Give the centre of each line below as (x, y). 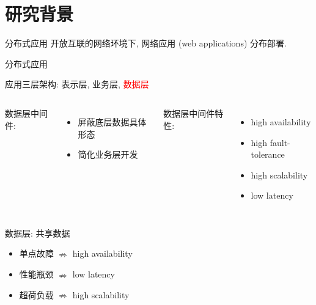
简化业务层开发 (108, 154)
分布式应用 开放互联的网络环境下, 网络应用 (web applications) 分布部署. (146, 43)
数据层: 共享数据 (38, 233)
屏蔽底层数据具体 (112, 121)
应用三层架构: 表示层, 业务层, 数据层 (77, 84)
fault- (280, 142)
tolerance (268, 154)
